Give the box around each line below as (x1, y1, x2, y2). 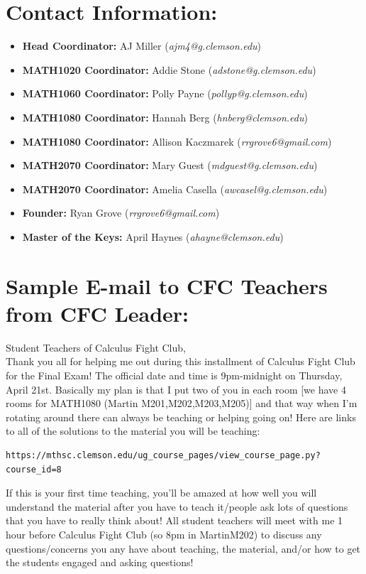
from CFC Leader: (6, 298, 189, 327)
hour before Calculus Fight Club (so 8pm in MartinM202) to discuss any (6, 526, 322, 541)
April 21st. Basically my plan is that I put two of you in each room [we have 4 (6, 381, 346, 396)
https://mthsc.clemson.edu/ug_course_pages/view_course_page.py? (6, 450, 321, 460)
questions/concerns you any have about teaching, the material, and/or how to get (6, 541, 361, 556)
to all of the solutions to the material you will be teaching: (6, 423, 260, 438)
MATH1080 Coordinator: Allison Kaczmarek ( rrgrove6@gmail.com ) (22, 134, 332, 148)
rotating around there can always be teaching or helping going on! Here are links (6, 409, 356, 424)
